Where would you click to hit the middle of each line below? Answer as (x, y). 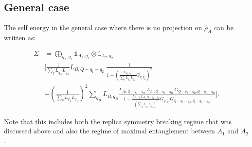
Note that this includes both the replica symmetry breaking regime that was (118, 121)
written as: (20, 37)
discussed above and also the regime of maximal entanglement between (109, 131)
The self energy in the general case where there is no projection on (103, 27)
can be (224, 27)
